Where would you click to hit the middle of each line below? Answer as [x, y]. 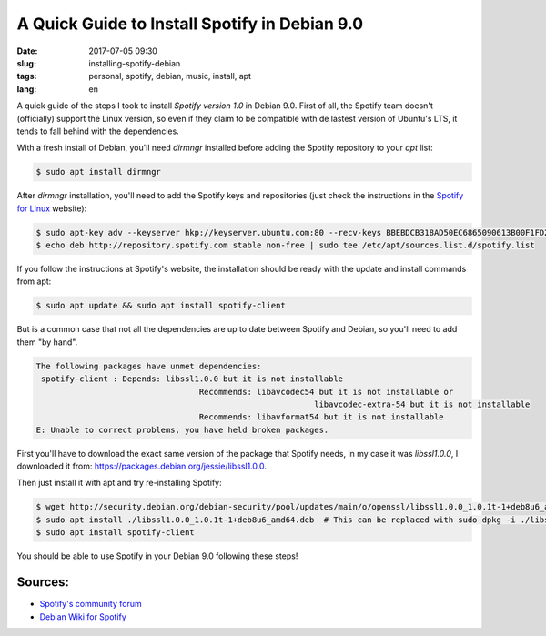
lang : [27, 89]
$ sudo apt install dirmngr [98, 172]
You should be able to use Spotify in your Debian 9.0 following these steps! [157, 556]
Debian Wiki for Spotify [83, 616]
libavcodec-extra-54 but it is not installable [422, 404]
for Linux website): [52, 208]
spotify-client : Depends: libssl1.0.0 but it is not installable [192, 379]
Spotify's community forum [91, 604]
